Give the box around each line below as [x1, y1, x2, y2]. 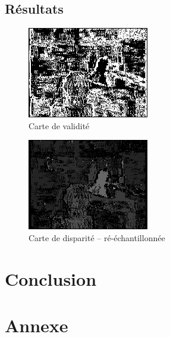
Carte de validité [29, 119, 90, 132]
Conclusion [5, 266, 97, 291]
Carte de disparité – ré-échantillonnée [29, 231, 165, 244]
